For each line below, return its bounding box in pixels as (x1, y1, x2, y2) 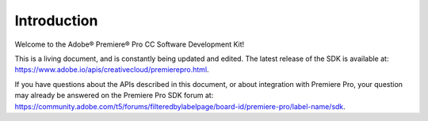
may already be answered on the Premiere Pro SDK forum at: (14, 91, 214, 100)
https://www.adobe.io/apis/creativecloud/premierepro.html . (14, 65, 209, 74)
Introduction (14, 12, 98, 29)
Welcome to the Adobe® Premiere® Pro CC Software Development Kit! (14, 40, 245, 49)
